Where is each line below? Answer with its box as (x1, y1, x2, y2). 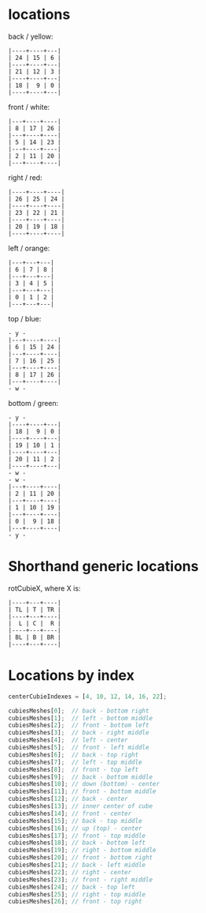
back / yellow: (8, 32, 53, 41)
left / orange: (8, 243, 50, 253)
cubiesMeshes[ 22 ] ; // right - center (8, 868, 132, 876)
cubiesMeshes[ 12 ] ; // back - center (8, 795, 128, 803)
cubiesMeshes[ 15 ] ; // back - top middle (8, 817, 143, 825)
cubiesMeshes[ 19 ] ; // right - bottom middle (8, 847, 156, 855)
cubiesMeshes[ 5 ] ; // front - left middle (8, 744, 149, 752)
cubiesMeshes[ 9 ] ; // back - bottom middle (8, 772, 153, 781)
